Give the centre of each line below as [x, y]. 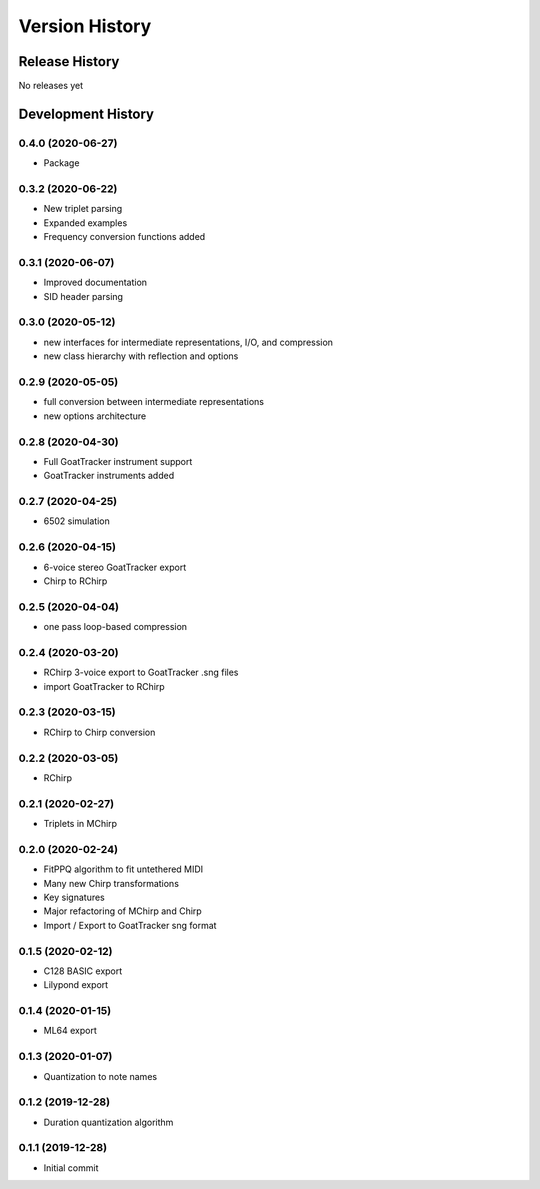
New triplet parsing [83, 209]
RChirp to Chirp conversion [99, 732]
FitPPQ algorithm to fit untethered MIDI [123, 869]
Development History [86, 113]
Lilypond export [76, 985]
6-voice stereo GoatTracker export [115, 567]
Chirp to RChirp [75, 581]
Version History [85, 26]
